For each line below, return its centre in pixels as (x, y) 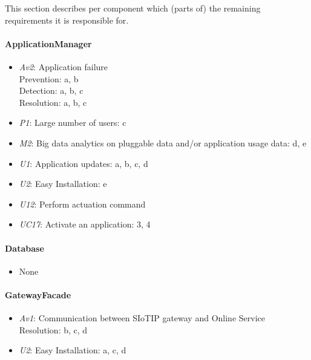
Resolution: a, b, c (53, 102)
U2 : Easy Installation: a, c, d (73, 350)
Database (25, 248)
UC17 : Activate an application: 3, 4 (85, 224)
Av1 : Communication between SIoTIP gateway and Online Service (142, 318)
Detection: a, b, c (51, 90)
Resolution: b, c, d (53, 329)
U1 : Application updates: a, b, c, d (83, 163)
